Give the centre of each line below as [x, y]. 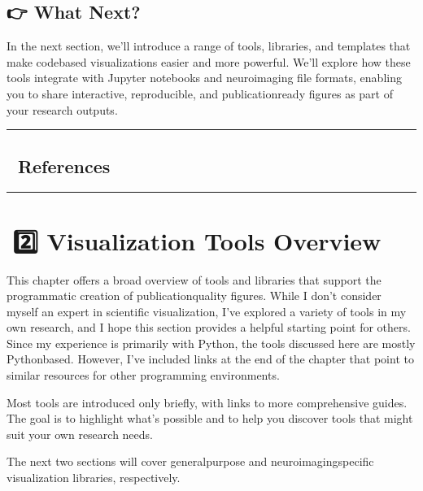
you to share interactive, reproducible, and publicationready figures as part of [200, 93]
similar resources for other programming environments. [143, 375]
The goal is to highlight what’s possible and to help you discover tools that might [210, 418]
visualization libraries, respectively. [94, 478]
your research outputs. [62, 109]
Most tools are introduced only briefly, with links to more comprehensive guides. [207, 402]
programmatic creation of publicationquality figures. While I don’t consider [194, 295]
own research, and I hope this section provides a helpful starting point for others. [209, 327]
